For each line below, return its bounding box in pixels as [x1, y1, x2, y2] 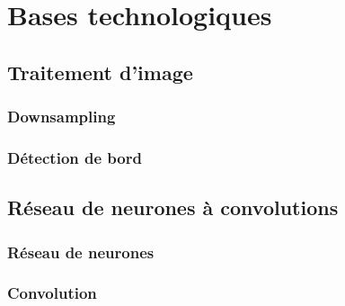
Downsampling [7, 105, 116, 128]
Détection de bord [7, 146, 142, 168]
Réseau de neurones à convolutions [7, 193, 339, 221]
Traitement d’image [7, 58, 193, 85]
